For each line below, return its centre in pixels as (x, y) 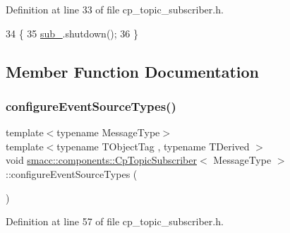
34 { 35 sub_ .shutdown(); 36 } (72, 33)
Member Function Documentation (133, 71)
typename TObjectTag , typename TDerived (153, 146)
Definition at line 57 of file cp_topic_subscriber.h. (115, 221)
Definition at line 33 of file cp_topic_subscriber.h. (115, 9)
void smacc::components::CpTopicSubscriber (102, 160)
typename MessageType (108, 132)
